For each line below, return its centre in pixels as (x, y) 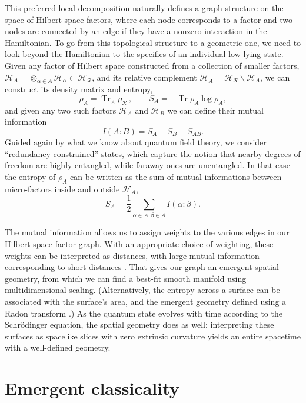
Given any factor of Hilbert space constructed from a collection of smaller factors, (152, 65)
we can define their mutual (215, 110)
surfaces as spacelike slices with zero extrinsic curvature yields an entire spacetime (153, 336)
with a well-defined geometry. (58, 347)
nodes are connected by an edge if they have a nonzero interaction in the (136, 31)
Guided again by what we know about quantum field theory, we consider (136, 141)
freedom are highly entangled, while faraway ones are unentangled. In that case (147, 165)
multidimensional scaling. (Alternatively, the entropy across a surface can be (142, 290)
